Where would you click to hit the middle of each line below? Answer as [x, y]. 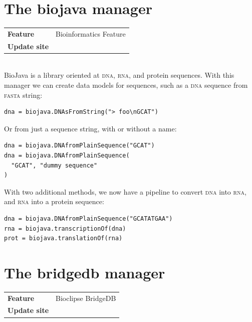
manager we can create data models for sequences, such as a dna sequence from [126, 85]
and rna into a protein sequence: [54, 201]
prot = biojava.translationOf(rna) [63, 238]
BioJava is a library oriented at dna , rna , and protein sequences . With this [119, 75]
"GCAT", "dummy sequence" [54, 165]
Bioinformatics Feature [91, 33]
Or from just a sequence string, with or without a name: [90, 128]
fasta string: [23, 95]
